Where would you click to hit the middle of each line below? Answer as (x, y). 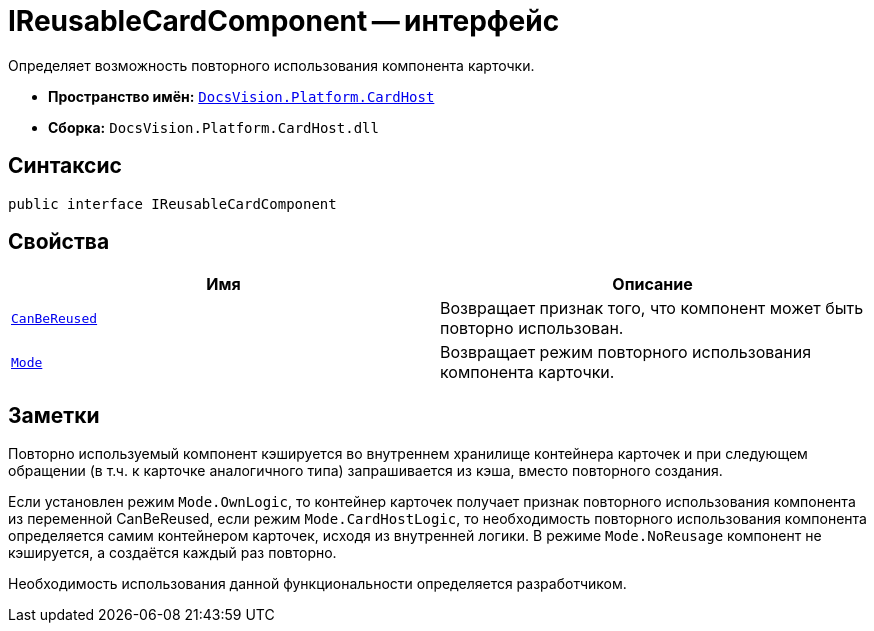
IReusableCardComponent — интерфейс (284, 21)
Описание (652, 284)
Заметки (54, 415)
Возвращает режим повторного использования (626, 352)
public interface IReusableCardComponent (172, 203)
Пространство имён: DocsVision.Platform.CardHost (241, 96)
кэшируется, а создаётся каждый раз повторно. (172, 553)
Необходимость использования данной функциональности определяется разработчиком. (317, 584)
